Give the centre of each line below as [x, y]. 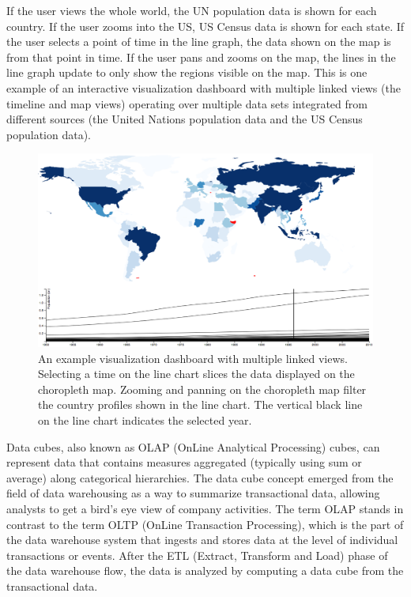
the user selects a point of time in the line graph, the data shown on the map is [199, 42]
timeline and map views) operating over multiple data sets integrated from [187, 103]
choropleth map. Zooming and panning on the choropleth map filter [202, 389]
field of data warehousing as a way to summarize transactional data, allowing [193, 493]
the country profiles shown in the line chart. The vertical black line [200, 404]
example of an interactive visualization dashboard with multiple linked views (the [204, 87]
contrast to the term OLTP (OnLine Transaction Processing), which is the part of [205, 524]
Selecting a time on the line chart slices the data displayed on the [196, 374]
